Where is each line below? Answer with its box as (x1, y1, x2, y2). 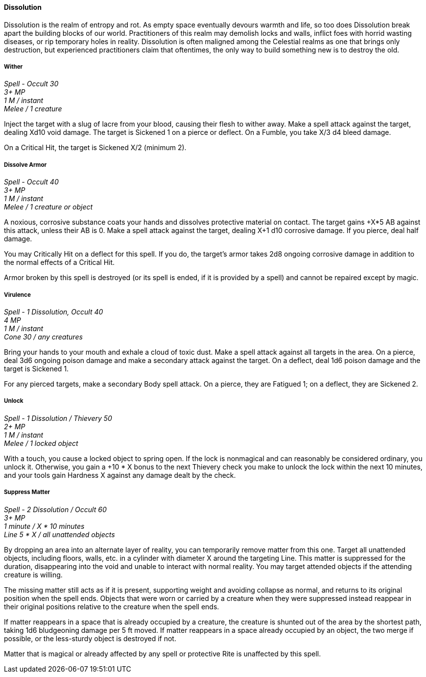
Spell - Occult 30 (4, 79, 59, 88)
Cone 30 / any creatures (4, 332, 83, 341)
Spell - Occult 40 (4, 178, 59, 186)
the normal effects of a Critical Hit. (4, 258, 115, 267)
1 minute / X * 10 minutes (4, 521, 85, 530)
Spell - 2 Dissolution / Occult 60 (4, 505, 107, 514)
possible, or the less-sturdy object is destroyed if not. (4, 634, 176, 643)
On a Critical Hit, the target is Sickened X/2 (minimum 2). (4, 143, 187, 152)
